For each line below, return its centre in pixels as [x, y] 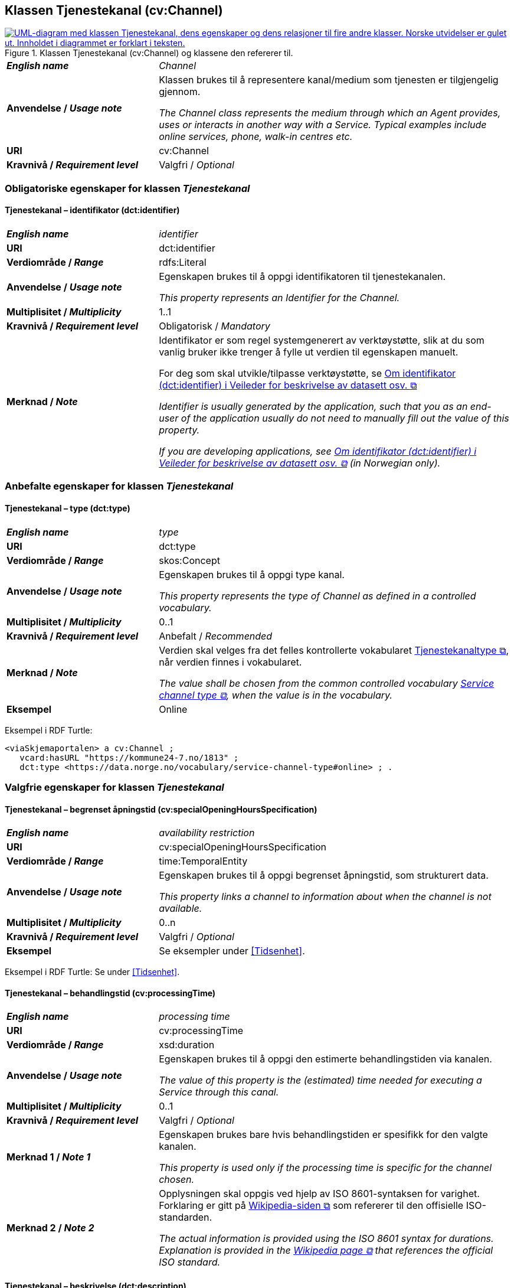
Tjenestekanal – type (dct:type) [68, 508]
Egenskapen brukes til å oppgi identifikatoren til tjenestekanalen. [302, 277]
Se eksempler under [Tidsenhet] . [232, 951]
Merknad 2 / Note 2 [50, 1228]
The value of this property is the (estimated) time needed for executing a [320, 1080]
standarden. [186, 1217]
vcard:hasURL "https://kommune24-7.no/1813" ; [129, 757]
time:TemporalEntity [203, 861]
